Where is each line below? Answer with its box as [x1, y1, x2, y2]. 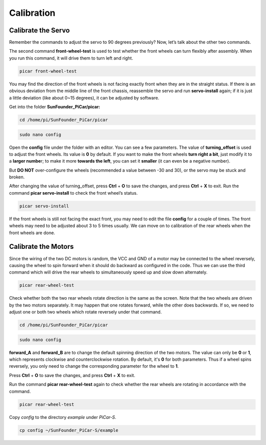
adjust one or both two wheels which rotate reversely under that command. [9, 309, 162, 315]
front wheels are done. [9, 230, 55, 236]
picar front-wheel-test [19, 68, 77, 74]
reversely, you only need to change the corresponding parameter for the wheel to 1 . [9, 363, 179, 369]
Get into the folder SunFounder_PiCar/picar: [9, 103, 100, 109]
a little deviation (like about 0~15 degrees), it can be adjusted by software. [9, 95, 160, 101]
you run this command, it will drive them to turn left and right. [9, 55, 133, 61]
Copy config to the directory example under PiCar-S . [9, 414, 117, 420]
